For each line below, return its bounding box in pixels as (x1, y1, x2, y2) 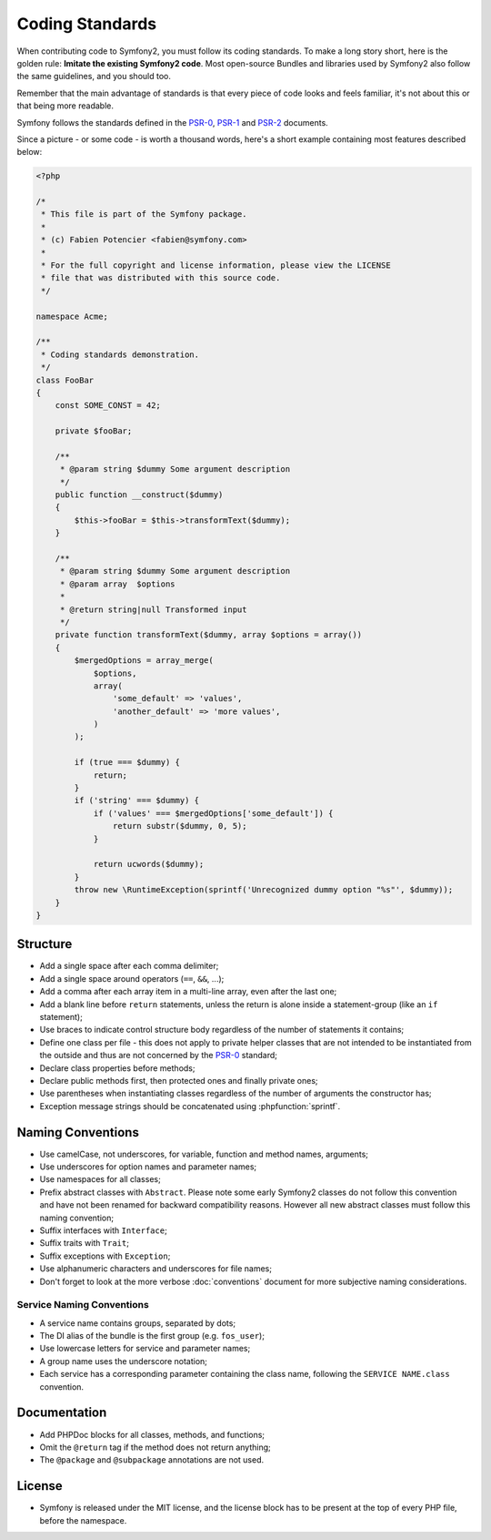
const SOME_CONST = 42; (55, 401, 161, 411)
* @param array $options (59, 578, 176, 589)
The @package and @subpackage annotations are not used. (39, 1454, 264, 1465)
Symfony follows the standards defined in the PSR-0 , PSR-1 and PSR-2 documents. (16, 117, 329, 127)
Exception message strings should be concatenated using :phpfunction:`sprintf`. (39, 1100, 341, 1111)
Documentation (16, 1405, 107, 1421)
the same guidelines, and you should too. (16, 71, 172, 82)
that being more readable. (16, 100, 114, 111)
